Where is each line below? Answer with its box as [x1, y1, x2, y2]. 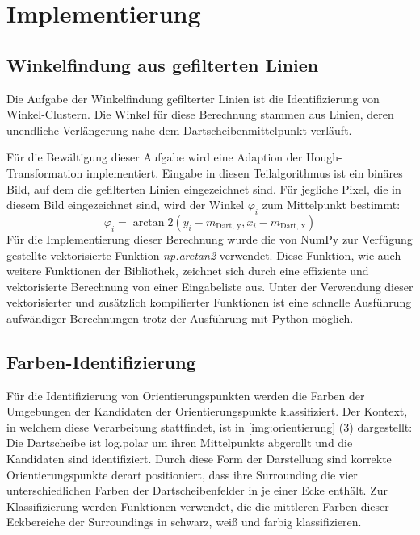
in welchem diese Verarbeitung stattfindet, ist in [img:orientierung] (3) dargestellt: [6, 418, 413, 435]
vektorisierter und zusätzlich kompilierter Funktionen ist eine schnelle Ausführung [6, 294, 412, 311]
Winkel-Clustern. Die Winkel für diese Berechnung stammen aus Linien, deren [6, 106, 394, 123]
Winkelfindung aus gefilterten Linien [6, 52, 319, 77]
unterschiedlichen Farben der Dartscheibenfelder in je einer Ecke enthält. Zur [6, 482, 388, 499]
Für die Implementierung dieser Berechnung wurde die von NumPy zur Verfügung [6, 230, 413, 247]
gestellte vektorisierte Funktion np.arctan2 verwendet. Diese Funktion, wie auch [6, 246, 401, 263]
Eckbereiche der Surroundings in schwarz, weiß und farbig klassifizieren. [6, 513, 362, 530]
